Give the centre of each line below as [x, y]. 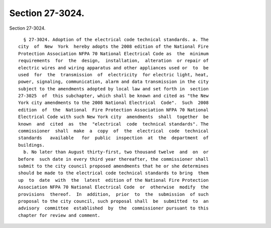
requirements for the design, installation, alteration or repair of [113, 61]
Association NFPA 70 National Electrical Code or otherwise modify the [113, 187]
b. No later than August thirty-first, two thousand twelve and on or [116, 152]
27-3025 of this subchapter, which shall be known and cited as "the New [113, 96]
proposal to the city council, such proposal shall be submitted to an [113, 201]
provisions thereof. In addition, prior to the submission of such [113, 194]
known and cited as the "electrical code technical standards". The [113, 124]
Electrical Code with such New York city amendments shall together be [113, 117]
